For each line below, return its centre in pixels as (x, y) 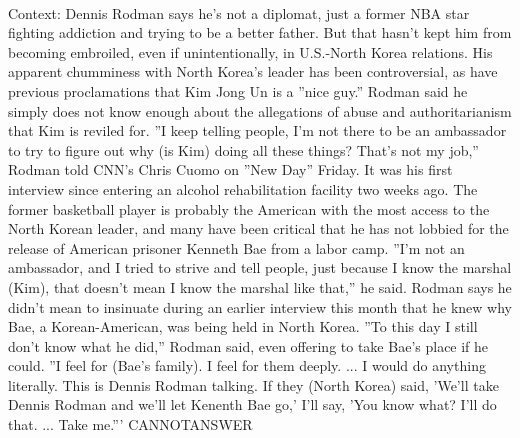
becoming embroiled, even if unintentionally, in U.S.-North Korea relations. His (250, 51)
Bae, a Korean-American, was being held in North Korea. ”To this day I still (243, 326)
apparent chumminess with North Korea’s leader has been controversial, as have (253, 71)
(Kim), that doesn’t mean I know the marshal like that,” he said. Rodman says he (260, 286)
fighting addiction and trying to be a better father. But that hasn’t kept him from (260, 32)
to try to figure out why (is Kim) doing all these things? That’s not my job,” (243, 149)
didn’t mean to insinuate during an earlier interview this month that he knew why (260, 306)
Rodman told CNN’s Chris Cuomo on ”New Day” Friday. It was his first (230, 169)
